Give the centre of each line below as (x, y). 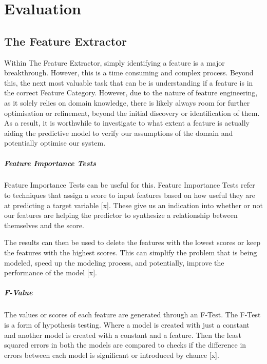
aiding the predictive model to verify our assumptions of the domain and (119, 133)
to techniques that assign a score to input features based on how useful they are (130, 195)
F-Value (18, 292)
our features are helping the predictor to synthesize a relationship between (121, 215)
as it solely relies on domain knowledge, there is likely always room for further (127, 102)
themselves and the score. (44, 225)
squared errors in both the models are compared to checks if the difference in (125, 345)
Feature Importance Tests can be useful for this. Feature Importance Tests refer (130, 185)
